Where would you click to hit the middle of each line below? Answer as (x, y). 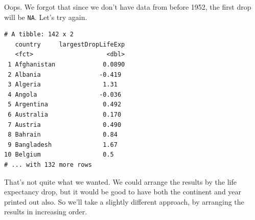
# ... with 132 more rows (48, 164)
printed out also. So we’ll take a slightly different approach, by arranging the (124, 201)
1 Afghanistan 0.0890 (66, 65)
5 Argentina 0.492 (65, 105)
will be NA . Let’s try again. (46, 17)
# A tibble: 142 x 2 (39, 35)
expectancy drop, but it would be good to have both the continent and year (123, 192)
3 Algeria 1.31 (63, 85)
